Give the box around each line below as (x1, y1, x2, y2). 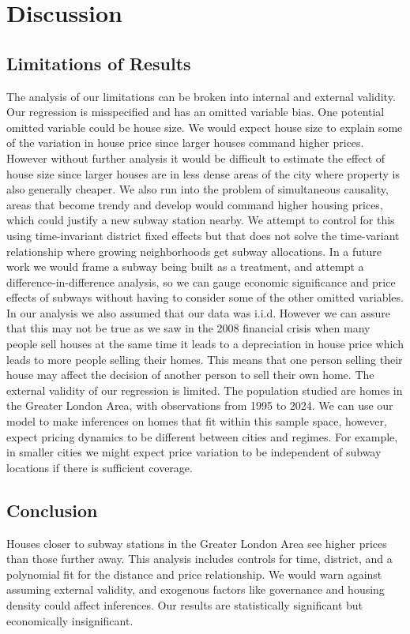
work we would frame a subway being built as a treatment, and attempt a (6, 258, 364, 275)
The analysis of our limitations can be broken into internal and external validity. (6, 88, 396, 104)
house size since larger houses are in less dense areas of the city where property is (6, 165, 400, 182)
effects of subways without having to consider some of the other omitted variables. (6, 289, 404, 306)
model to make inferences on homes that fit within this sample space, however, (6, 413, 387, 430)
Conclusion (6, 497, 98, 522)
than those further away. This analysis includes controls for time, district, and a (6, 550, 393, 567)
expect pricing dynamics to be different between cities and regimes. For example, (6, 428, 398, 445)
